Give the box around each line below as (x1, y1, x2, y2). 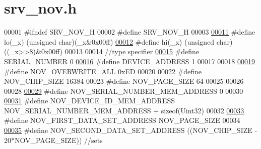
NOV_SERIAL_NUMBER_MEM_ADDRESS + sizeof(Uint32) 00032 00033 (4, 105, 244, 115)
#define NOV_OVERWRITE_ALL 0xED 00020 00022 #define (4, 66, 202, 76)
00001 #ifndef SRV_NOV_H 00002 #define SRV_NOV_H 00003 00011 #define (4, 27, 255, 37)
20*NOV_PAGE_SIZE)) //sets (4, 134, 103, 145)
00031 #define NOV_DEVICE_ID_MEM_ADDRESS (4, 95, 175, 106)
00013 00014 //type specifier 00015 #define (64, 46, 200, 57)
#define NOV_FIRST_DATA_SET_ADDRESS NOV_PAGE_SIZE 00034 (4, 115, 240, 125)
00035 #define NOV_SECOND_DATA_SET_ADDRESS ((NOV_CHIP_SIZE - (4, 125, 257, 135)
